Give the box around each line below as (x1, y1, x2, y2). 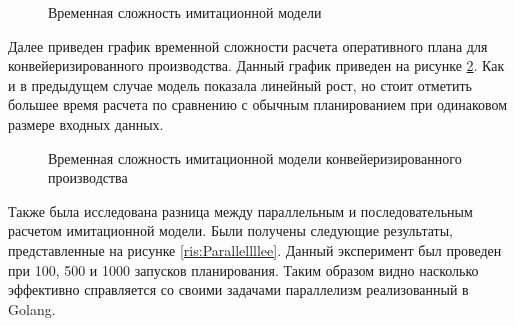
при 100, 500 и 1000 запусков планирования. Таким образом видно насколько (8, 259, 479, 280)
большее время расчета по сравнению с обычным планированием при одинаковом (8, 94, 508, 115)
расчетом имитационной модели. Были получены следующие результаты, (8, 220, 453, 241)
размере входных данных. (8, 113, 164, 134)
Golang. (8, 298, 56, 319)
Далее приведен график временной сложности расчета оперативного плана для (8, 35, 488, 56)
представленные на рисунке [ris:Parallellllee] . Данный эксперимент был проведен (8, 239, 502, 260)
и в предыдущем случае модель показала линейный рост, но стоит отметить (8, 74, 472, 95)
